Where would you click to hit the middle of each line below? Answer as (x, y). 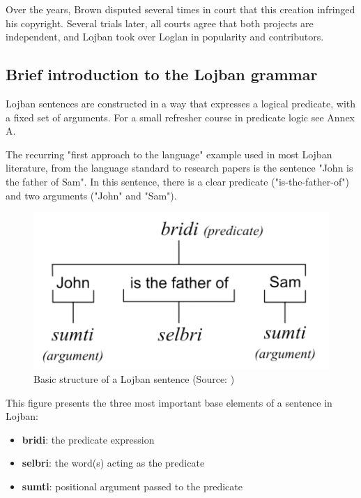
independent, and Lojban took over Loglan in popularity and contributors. (165, 37)
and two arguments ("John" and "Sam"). (91, 195)
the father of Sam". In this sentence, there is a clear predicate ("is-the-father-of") (177, 181)
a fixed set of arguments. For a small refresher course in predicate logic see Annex (180, 117)
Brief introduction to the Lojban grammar (162, 74)
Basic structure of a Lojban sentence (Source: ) (134, 379)
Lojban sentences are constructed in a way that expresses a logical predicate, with (181, 103)
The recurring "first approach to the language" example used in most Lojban (169, 154)
